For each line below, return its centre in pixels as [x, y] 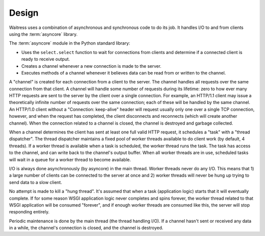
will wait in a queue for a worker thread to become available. [70, 159]
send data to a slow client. [36, 182]
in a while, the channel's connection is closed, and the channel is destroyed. [86, 228]
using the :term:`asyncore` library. [43, 34]
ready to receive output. [46, 59]
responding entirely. [29, 212]
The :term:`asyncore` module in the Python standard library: [69, 43]
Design [24, 13]
